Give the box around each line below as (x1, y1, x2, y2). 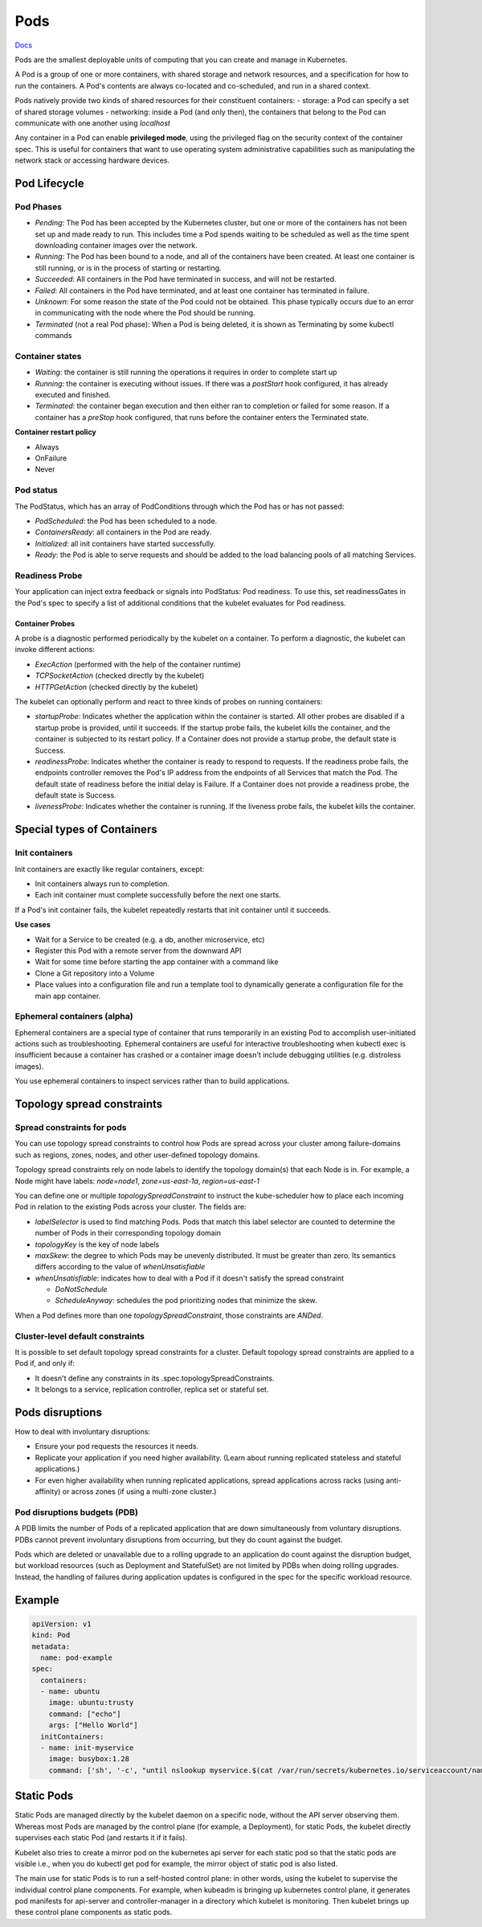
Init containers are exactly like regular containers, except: (14, 864, 205, 873)
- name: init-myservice (40, 1743, 134, 1752)
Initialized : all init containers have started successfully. (35, 538, 216, 548)
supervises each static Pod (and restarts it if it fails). (14, 1833, 188, 1842)
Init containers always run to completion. (35, 879, 170, 889)
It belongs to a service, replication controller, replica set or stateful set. (35, 1384, 269, 1394)
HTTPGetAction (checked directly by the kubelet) (35, 682, 198, 691)
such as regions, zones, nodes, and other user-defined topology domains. (14, 1149, 260, 1159)
